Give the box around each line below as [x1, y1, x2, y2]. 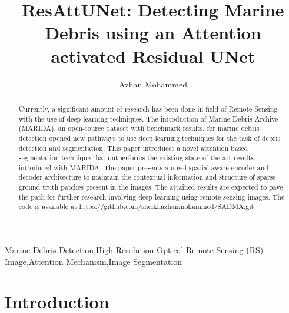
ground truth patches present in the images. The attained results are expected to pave [18, 182, 283, 192]
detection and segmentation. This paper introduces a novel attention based [18, 143, 248, 153]
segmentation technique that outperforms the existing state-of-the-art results [18, 153, 254, 163]
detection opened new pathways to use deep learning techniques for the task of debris [18, 133, 281, 143]
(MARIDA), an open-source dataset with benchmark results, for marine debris [18, 123, 260, 133]
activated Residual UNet [51, 43, 255, 68]
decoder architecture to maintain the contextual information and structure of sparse [18, 172, 276, 182]
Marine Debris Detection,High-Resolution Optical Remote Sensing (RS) [5, 244, 264, 256]
